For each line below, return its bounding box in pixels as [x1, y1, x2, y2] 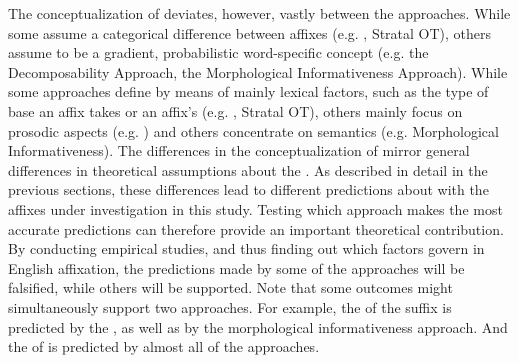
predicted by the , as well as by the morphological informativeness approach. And [8, 316, 508, 337]
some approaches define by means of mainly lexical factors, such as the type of [8, 81, 489, 102]
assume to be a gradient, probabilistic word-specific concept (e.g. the [8, 42, 429, 63]
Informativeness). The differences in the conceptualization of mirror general [8, 140, 470, 161]
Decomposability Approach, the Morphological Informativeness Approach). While [8, 61, 508, 82]
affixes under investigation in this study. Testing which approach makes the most [8, 198, 503, 219]
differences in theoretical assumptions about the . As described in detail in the [8, 159, 488, 180]
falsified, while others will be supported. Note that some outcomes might [8, 277, 453, 298]
